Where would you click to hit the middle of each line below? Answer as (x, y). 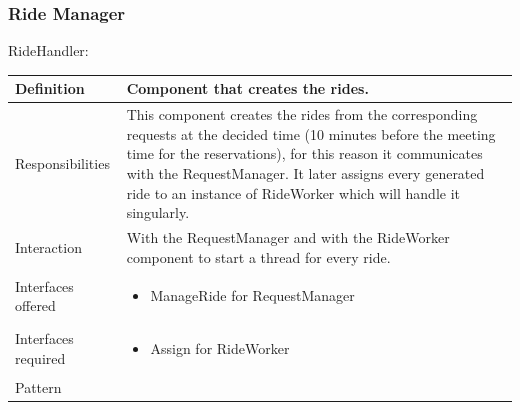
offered (35, 305)
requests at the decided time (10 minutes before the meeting (311, 133)
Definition (50, 88)
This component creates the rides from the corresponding (302, 114)
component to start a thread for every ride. (258, 256)
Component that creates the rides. (247, 88)
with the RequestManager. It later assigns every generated (305, 172)
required (40, 358)
